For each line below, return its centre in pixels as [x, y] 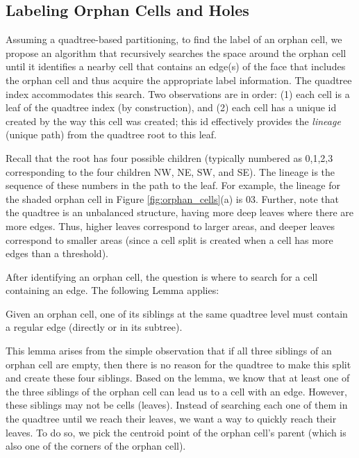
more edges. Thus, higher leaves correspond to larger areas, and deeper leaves [170, 226]
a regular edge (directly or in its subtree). [94, 327]
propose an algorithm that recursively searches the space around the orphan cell [176, 52]
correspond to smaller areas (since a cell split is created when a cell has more [169, 239]
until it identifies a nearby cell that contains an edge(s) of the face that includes [176, 66]
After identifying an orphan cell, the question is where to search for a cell [162, 276]
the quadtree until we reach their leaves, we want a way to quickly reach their [171, 419]
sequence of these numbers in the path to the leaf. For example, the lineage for [173, 185]
